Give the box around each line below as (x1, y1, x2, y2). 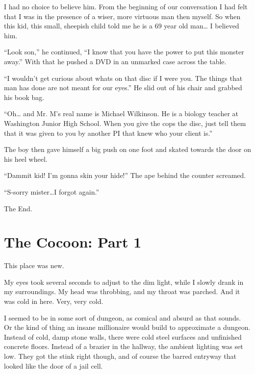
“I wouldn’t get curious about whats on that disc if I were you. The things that (4, 73, 243, 83)
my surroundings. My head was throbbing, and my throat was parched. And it (4, 286, 240, 297)
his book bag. (4, 92, 45, 102)
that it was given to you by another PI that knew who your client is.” (4, 127, 213, 138)
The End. (4, 203, 32, 213)
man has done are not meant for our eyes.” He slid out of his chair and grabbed (4, 82, 242, 93)
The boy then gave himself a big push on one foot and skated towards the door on (4, 144, 251, 154)
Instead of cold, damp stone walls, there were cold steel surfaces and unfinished (4, 331, 242, 342)
